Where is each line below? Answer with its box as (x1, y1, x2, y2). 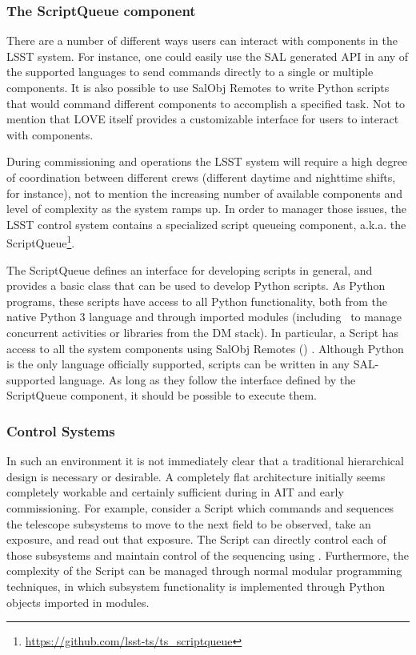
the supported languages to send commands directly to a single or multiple (6, 63, 374, 80)
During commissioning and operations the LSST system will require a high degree (6, 153, 408, 170)
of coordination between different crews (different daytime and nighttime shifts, (6, 168, 396, 185)
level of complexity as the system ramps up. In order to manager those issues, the (6, 200, 407, 217)
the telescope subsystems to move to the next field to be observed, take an (6, 515, 371, 532)
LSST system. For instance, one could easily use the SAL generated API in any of (6, 47, 409, 64)
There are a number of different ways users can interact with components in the (6, 32, 398, 49)
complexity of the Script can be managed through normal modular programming (6, 562, 402, 579)
